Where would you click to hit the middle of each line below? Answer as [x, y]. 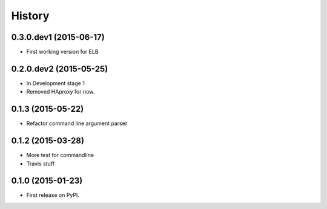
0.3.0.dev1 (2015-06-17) [58, 37]
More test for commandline [60, 155]
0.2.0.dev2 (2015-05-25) [60, 69]
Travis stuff [40, 164]
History [30, 16]
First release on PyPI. [53, 195]
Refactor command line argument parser [77, 123]
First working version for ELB [63, 52]
